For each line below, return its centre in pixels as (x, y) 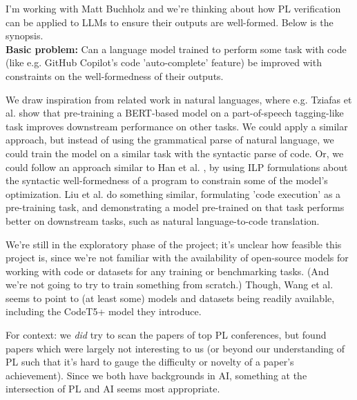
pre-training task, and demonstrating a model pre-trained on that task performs (175, 207)
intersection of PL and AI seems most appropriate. (113, 389)
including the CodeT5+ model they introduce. (104, 311)
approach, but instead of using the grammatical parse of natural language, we (170, 140)
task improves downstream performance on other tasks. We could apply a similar (177, 126)
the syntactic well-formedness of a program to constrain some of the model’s (167, 180)
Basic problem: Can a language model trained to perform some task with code (176, 49)
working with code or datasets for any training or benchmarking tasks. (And (167, 271)
